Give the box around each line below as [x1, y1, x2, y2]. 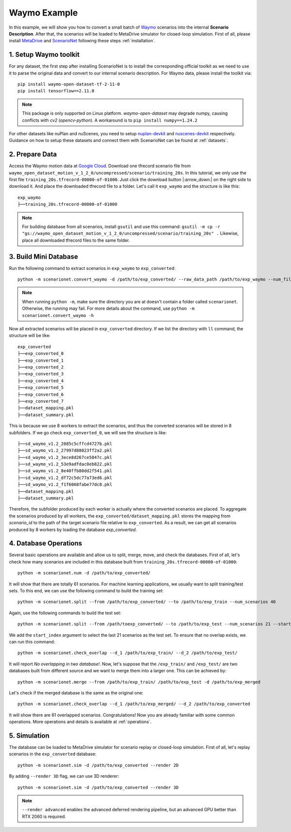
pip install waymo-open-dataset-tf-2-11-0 [17, 82, 120, 87]
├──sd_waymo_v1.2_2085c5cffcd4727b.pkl [17, 441, 113, 446]
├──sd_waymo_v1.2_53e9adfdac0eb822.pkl [17, 461, 113, 467]
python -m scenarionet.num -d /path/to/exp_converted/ [17, 570, 151, 576]
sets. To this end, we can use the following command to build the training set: [9, 588, 164, 594]
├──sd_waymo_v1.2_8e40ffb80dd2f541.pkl [17, 468, 113, 474]
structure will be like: [9, 333, 51, 338]
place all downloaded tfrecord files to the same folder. [22, 237, 130, 243]
